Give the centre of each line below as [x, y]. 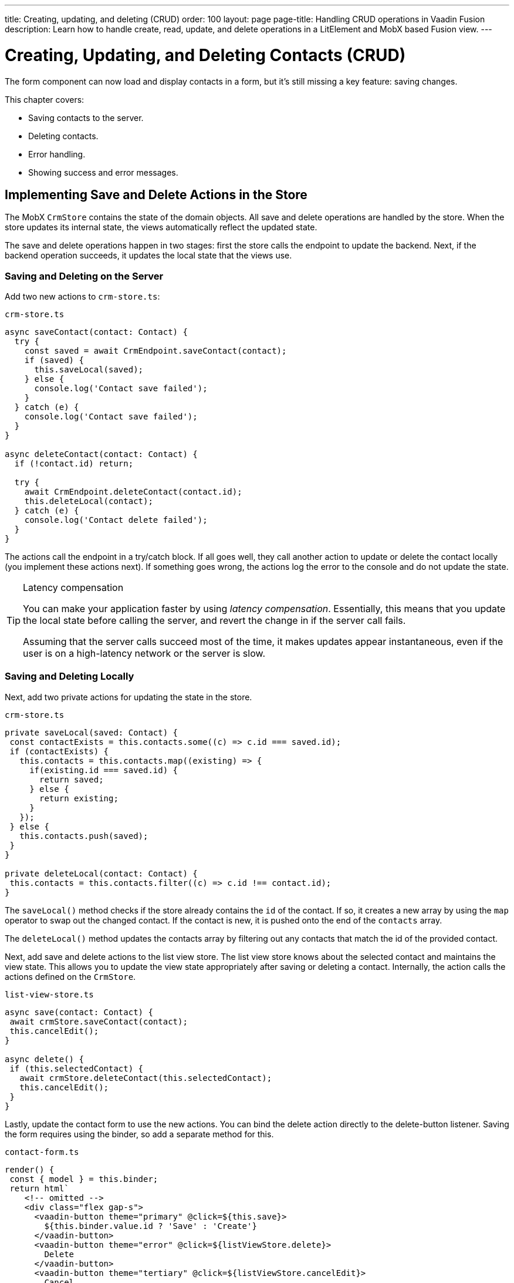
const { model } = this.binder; [84, 1179]
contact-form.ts [42, 1152]
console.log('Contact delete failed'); [116, 520]
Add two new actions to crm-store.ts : [82, 297]
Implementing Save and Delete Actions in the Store [156, 194]
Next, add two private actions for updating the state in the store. [128, 697]
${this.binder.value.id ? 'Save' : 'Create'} [151, 1226]
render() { [30, 1169]
